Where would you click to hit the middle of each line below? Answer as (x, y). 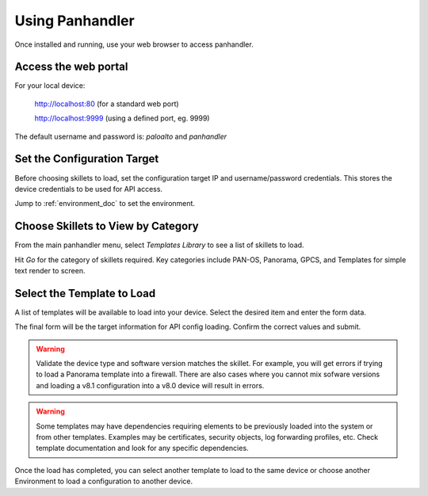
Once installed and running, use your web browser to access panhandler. (134, 44)
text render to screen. (50, 271)
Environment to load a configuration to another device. (104, 481)
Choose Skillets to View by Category (107, 226)
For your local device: (50, 86)
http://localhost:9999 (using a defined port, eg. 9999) (122, 118)
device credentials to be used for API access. (88, 189)
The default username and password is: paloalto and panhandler (121, 136)
